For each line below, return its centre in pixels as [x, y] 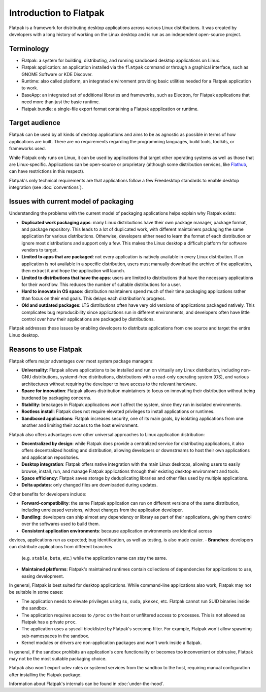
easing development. [43, 576]
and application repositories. [50, 457]
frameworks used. [28, 149]
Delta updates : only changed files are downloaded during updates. [90, 485]
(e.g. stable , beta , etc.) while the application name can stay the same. [94, 558]
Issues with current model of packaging [71, 202]
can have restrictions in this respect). [47, 171]
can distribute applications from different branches [61, 547]
